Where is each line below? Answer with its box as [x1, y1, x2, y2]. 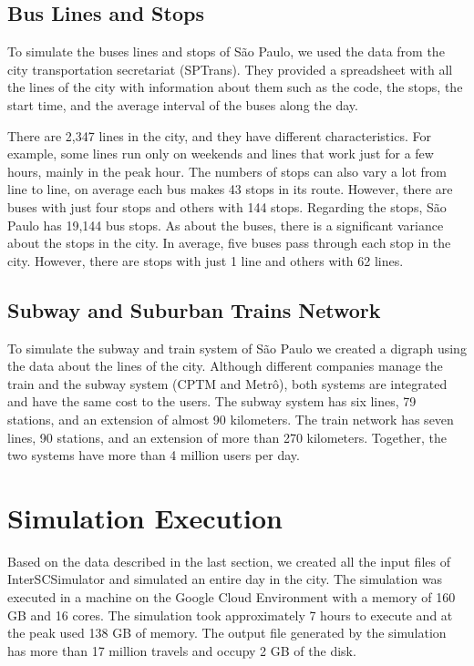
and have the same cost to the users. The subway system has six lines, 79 [7, 392, 417, 411]
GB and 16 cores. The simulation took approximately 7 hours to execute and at [7, 605, 453, 624]
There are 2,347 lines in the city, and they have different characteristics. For [7, 126, 431, 145]
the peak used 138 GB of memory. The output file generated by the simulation [7, 623, 447, 642]
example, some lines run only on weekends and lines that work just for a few [7, 144, 434, 163]
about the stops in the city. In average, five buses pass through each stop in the [7, 233, 451, 252]
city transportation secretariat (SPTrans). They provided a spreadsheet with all [7, 59, 453, 78]
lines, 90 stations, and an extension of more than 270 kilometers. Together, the [7, 427, 447, 446]
